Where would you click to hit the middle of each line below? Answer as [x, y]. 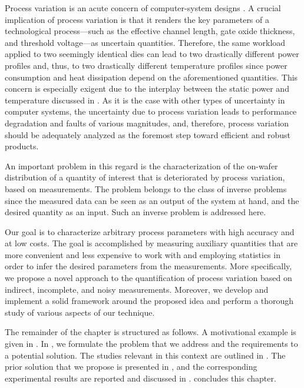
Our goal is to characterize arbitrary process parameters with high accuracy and [150, 231]
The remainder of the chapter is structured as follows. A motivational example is [151, 332]
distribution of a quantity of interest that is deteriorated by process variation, [145, 177]
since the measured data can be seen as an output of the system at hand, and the [152, 200]
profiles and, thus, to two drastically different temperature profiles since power [146, 65]
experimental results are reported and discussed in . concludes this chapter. [141, 378]
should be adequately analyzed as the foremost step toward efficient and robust [148, 134]
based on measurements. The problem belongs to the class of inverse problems [146, 188]
